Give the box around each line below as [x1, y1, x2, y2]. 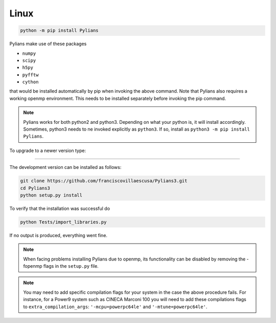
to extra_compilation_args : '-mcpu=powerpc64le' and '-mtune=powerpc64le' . [23, 304, 208, 310]
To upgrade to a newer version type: [9, 147, 86, 154]
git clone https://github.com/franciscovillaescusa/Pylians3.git [20, 178, 188, 184]
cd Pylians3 [20, 185, 51, 191]
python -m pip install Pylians [20, 28, 99, 33]
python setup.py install [20, 192, 83, 198]
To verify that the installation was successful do [9, 205, 110, 211]
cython [22, 79, 39, 85]
